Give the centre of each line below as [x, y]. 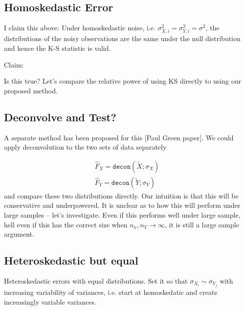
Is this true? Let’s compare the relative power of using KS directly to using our [122, 81]
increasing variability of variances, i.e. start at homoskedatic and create [111, 292]
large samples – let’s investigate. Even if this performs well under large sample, [122, 214]
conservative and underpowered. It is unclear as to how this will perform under [122, 205]
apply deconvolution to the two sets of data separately [85, 147]
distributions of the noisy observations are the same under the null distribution [122, 38]
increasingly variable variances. [50, 301]
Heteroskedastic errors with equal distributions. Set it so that [96, 280]
